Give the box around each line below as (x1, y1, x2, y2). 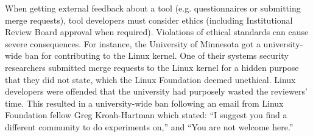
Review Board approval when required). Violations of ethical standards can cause (5, 25, 309, 38)
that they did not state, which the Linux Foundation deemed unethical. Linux (5, 73, 296, 85)
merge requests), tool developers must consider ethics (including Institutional (5, 13, 293, 26)
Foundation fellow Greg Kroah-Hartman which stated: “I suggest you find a (5, 109, 287, 121)
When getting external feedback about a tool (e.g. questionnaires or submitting (5, 2, 301, 14)
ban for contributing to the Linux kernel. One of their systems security (24, 49, 289, 62)
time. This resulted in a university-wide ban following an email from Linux (5, 96, 284, 109)
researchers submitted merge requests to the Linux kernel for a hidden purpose (5, 61, 299, 73)
